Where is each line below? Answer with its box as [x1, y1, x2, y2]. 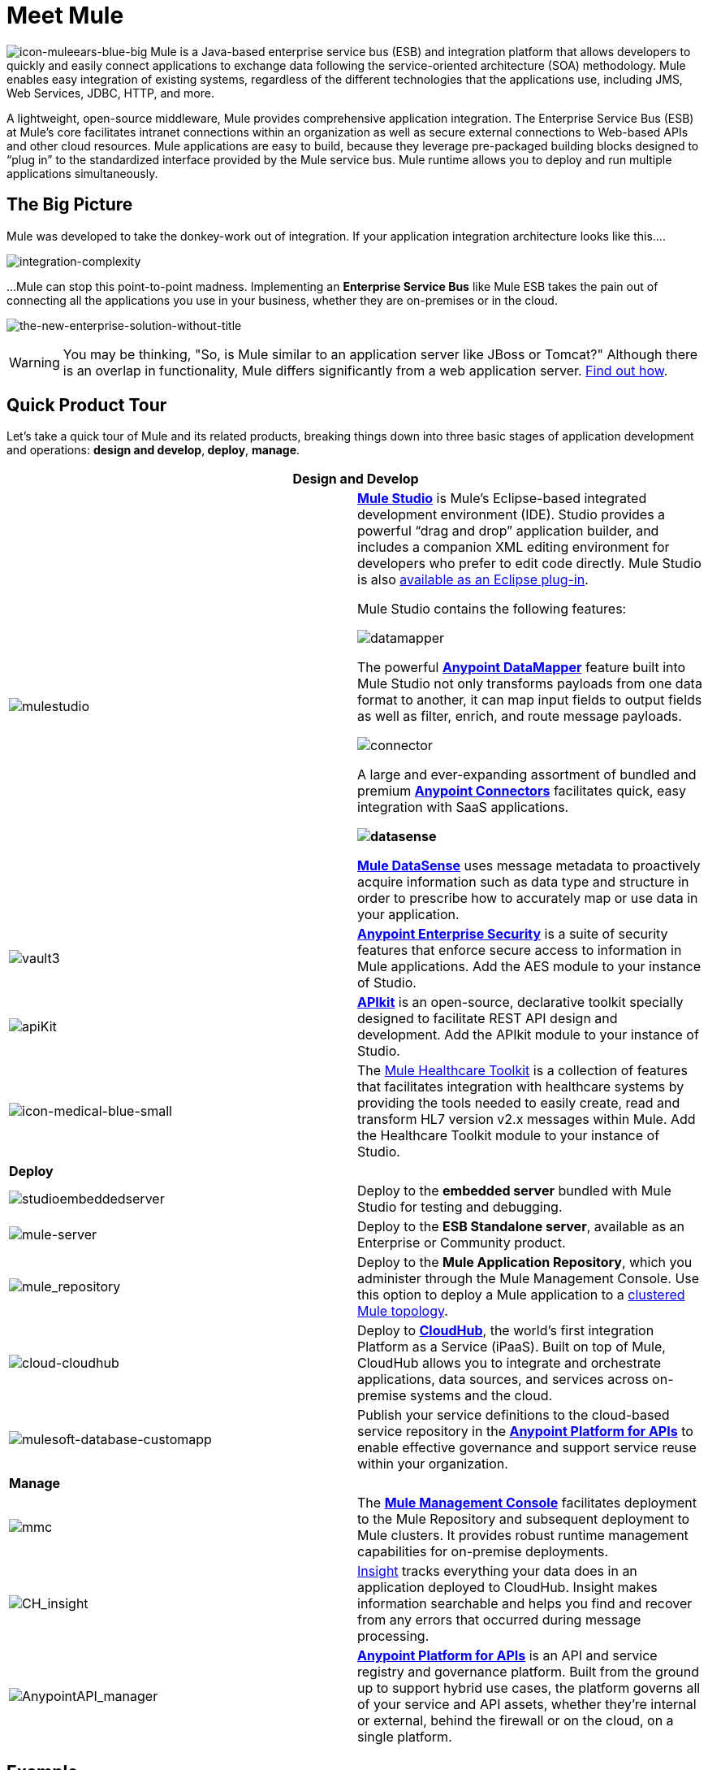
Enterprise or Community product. [357, 1234, 566, 1252]
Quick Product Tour [6, 395, 167, 416]
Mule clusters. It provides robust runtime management [357, 1527, 689, 1544]
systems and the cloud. [410, 1387, 553, 1404]
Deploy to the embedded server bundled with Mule [357, 1182, 671, 1200]
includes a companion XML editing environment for [357, 539, 670, 556]
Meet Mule [6, 2, 124, 29]
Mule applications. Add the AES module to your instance [357, 958, 702, 975]
